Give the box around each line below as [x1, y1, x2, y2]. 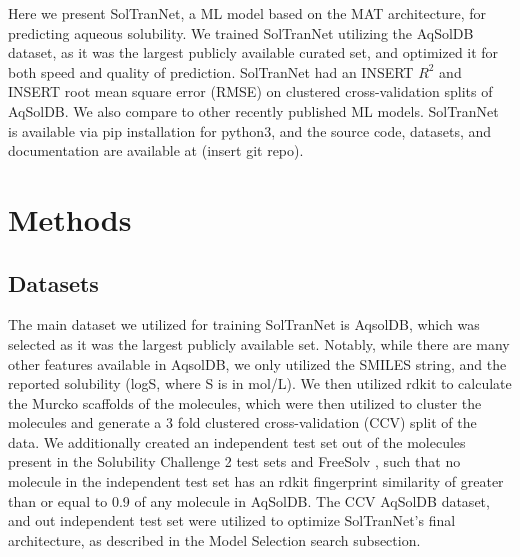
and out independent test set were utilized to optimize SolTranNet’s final [8, 510, 456, 531]
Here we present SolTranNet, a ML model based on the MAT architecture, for [8, 3, 487, 23]
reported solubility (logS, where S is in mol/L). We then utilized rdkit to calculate [8, 373, 512, 394]
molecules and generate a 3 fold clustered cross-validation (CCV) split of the [8, 412, 477, 433]
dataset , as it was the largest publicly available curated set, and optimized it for [8, 42, 499, 63]
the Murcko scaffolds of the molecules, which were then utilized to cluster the [8, 392, 482, 413]
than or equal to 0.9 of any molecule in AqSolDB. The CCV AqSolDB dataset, [8, 490, 490, 511]
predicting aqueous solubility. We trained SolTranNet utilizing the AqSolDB [8, 22, 474, 43]
